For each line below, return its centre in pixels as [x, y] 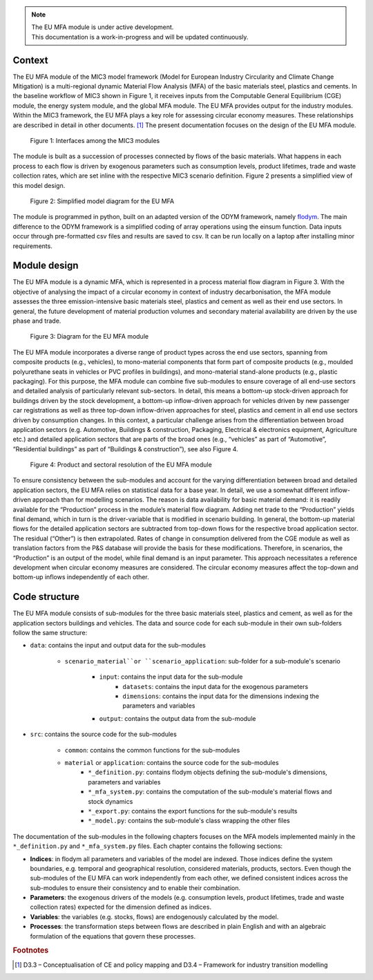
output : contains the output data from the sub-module [178, 718]
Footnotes [31, 950]
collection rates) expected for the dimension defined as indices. [121, 907]
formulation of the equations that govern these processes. [113, 936]
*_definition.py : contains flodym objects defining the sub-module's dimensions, [208, 772]
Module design [46, 266]
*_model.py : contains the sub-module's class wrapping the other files [189, 821]
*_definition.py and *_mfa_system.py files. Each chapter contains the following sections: [148, 846]
